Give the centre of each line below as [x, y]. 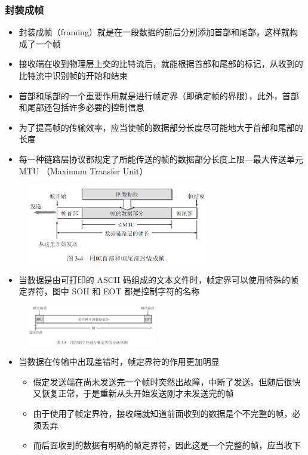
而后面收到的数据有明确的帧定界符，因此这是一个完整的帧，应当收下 [167, 445]
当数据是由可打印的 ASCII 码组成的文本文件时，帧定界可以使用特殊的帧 [159, 279]
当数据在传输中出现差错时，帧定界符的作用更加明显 [119, 362]
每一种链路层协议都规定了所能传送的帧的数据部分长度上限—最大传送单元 [161, 159]
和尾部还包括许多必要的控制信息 [81, 107]
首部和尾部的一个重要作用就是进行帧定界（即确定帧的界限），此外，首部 [159, 95]
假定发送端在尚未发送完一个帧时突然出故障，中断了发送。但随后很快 [167, 381]
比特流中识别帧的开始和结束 [73, 75]
